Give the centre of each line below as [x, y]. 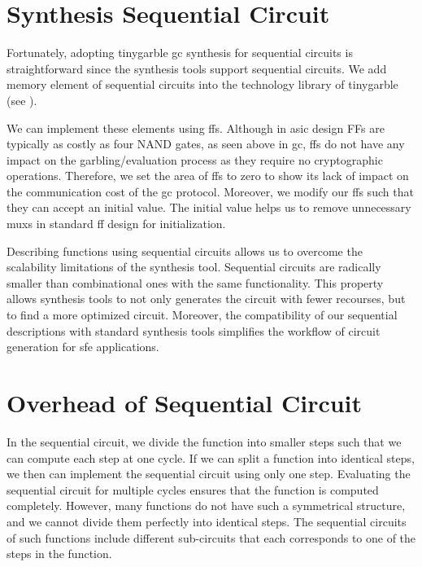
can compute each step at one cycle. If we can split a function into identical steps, [211, 457]
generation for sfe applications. [83, 347]
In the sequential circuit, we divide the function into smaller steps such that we [204, 441]
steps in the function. [59, 554]
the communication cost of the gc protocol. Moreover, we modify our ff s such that [210, 191]
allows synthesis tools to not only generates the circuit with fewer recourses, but [206, 299]
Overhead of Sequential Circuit [185, 402]
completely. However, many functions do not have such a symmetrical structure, [206, 505]
